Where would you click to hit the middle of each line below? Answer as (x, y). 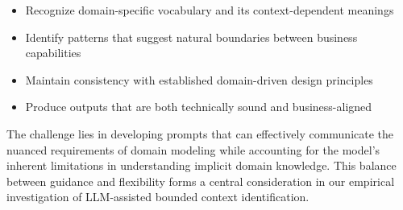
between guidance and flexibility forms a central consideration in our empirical (201, 181)
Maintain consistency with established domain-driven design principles (199, 79)
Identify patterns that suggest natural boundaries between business (191, 37)
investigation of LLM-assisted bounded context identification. (158, 197)
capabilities (53, 53)
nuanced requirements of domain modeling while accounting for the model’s (193, 149)
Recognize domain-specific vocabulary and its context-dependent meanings (210, 10)
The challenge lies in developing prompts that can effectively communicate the (200, 133)
